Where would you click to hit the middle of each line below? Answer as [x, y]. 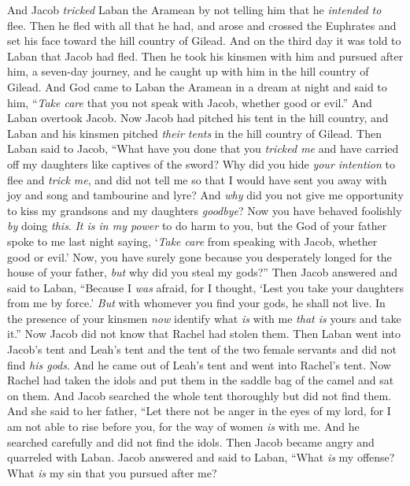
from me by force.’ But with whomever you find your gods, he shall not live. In [196, 303]
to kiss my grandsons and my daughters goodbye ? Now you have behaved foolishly [205, 210]
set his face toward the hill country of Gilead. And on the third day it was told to [204, 41]
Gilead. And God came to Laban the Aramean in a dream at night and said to [197, 86]
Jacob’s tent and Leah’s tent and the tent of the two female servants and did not [202, 349]
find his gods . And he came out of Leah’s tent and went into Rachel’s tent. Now [199, 364]
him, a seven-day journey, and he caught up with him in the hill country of [188, 71]
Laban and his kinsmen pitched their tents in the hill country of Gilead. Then [194, 133]
